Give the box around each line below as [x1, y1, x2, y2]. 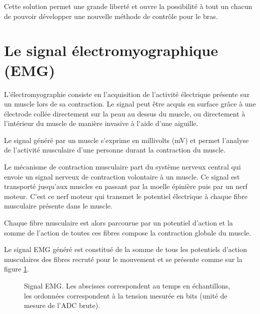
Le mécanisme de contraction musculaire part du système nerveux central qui [4, 161, 241, 172]
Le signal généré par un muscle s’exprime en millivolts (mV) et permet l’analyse [4, 134, 249, 145]
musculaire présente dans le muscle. [4, 200, 112, 211]
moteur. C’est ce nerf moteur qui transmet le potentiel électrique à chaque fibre [4, 190, 247, 201]
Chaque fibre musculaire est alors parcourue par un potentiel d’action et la [4, 217, 233, 228]
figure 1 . [4, 263, 29, 274]
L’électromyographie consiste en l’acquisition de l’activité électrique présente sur [4, 88, 250, 99]
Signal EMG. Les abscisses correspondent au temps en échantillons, [24, 280, 230, 290]
